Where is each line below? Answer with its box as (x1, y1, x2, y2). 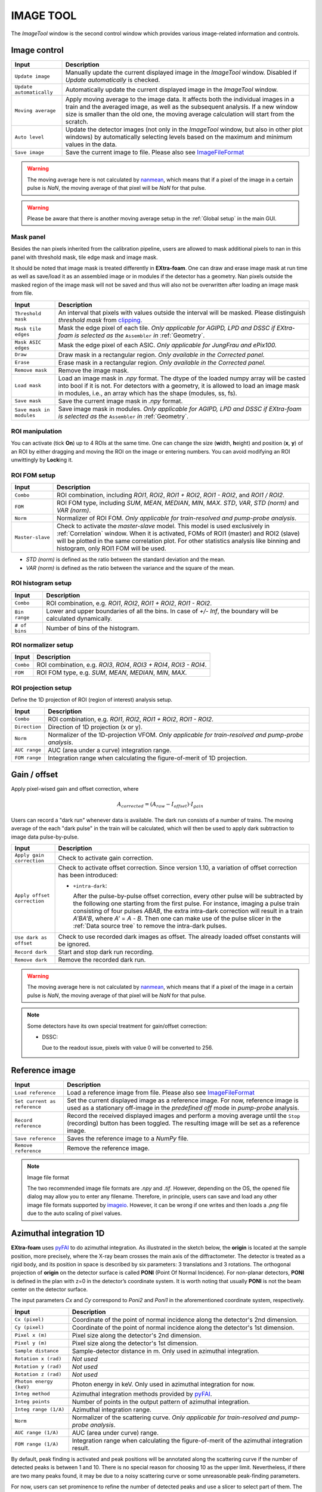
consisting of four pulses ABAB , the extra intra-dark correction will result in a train (73, 907, 304, 915)
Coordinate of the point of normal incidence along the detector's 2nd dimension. (72, 1315, 298, 1324)
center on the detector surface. (11, 1286, 88, 1293)
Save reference (14, 1135, 56, 1142)
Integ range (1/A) (14, 1406, 65, 1413)
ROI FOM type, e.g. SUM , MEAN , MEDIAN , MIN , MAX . (36, 668, 187, 677)
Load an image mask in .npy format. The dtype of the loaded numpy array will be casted (58, 374, 306, 382)
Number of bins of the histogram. (46, 624, 140, 632)
